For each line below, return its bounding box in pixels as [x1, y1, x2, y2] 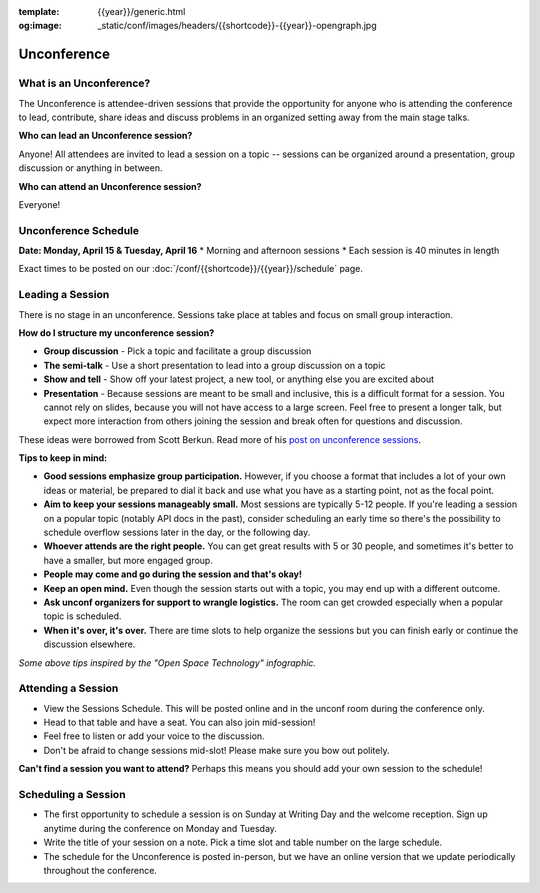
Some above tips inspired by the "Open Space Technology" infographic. [18, 656, 317, 669]
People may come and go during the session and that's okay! [43, 568, 302, 580]
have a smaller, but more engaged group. [43, 554, 214, 566]
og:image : [18, 20, 62, 32]
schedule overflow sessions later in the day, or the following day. [43, 526, 311, 539]
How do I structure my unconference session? [18, 326, 215, 339]
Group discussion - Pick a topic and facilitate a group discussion [43, 345, 312, 357]
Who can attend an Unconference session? [18, 180, 202, 192]
